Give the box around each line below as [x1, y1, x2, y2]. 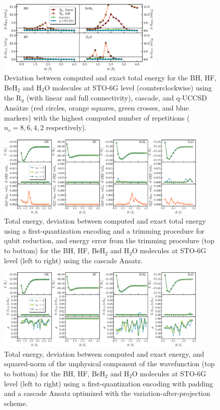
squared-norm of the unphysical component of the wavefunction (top [4, 358, 215, 369]
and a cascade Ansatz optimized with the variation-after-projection [4, 388, 210, 398]
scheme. [4, 397, 28, 408]
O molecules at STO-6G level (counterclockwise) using [44, 82, 212, 92]
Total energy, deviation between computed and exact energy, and [4, 348, 204, 359]
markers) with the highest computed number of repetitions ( [4, 112, 190, 123]
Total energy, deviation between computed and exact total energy [4, 216, 206, 226]
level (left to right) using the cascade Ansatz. [4, 255, 143, 265]
